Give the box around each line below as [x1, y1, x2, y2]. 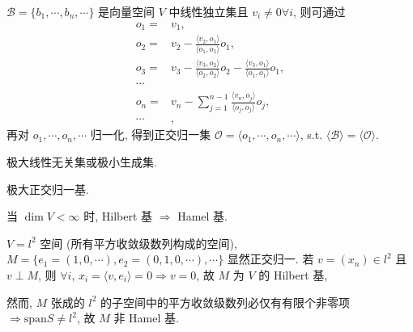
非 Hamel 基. [113, 309, 179, 326]
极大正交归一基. [6, 180, 89, 197]
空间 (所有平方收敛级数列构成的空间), [40, 234, 237, 251]
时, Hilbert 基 [83, 208, 153, 225]
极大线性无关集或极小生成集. [6, 153, 157, 170]
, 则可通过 [293, 3, 346, 19]
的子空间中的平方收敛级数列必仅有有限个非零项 [100, 293, 351, 310]
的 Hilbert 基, [258, 266, 328, 283]
